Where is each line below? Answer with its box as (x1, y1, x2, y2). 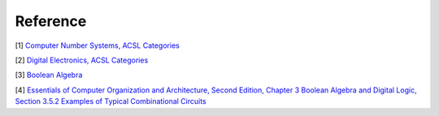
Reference (15, 12, 87, 30)
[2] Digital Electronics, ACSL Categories (15, 55, 149, 65)
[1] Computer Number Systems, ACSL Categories (15, 41, 180, 50)
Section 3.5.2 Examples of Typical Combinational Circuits (15, 97, 206, 106)
